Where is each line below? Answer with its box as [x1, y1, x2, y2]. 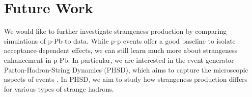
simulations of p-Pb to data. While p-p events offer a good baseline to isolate [4, 35, 236, 46]
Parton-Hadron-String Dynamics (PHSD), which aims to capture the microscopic [4, 64, 249, 74]
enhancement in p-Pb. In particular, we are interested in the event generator [4, 54, 234, 65]
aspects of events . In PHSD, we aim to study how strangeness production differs [4, 74, 248, 84]
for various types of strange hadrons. [4, 83, 114, 94]
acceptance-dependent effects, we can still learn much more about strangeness [4, 45, 238, 55]
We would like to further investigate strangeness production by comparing [4, 26, 227, 36]
